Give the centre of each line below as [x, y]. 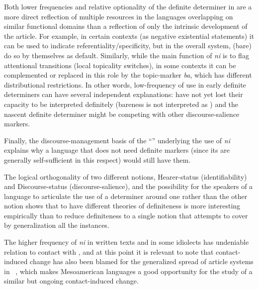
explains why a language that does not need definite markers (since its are [117, 150]
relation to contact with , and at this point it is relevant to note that [109, 251]
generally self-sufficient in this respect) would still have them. [97, 159]
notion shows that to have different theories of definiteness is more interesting [122, 206]
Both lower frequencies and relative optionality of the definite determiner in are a [128, 6]
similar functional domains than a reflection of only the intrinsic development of [126, 26]
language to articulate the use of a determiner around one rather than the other [126, 196]
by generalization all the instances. [57, 225]
